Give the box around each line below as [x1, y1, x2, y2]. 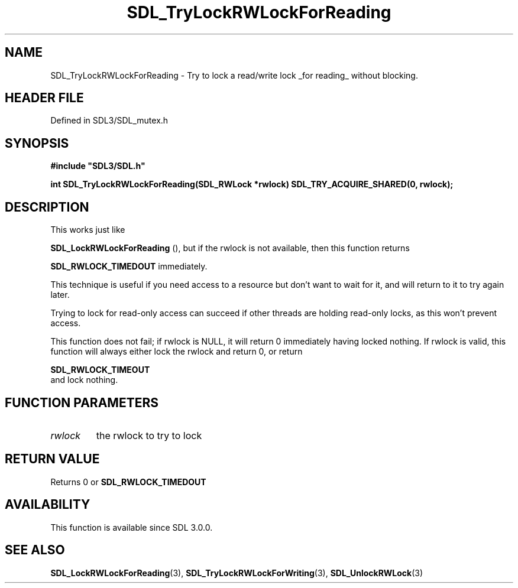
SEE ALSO [5, 542, 65, 558]
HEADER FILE [5, 90, 84, 106]
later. [50, 290, 70, 300]
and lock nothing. [50, 375, 118, 385]
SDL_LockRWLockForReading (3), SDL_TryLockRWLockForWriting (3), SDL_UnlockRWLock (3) [50, 567, 423, 578]
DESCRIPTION [5, 199, 89, 215]
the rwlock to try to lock [96, 429, 202, 441]
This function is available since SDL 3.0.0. [50, 522, 213, 532]
